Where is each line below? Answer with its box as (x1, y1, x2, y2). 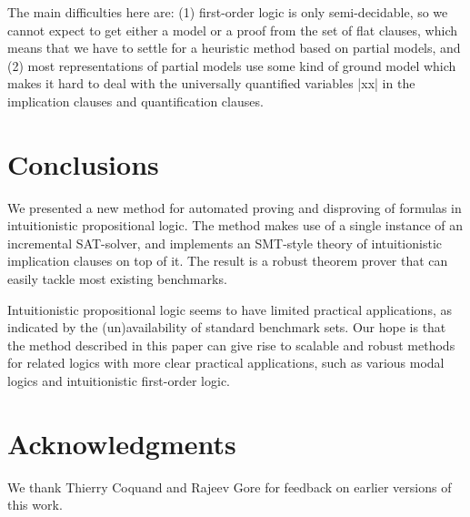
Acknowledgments (7, 424, 236, 461)
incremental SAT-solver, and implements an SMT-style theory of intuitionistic (7, 233, 442, 252)
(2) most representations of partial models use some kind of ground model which (7, 56, 456, 75)
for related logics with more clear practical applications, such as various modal (7, 353, 445, 372)
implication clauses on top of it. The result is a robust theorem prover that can (7, 251, 448, 270)
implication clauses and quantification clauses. (7, 91, 264, 110)
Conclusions (7, 145, 159, 182)
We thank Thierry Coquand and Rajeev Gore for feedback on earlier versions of (7, 477, 452, 496)
